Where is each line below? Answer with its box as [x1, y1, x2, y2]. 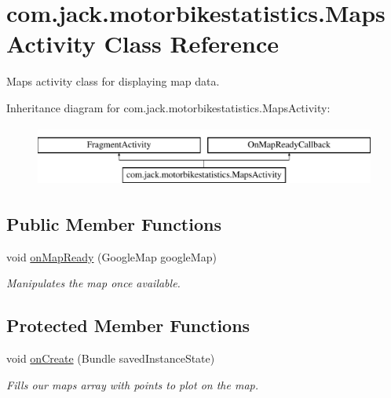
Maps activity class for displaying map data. [6, 73, 220, 89]
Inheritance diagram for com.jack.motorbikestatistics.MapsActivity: [6, 99, 331, 115]
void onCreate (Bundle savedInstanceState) [6, 350, 215, 367]
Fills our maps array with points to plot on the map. [6, 376, 259, 393]
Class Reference [104, 27, 279, 60]
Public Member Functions [6, 212, 221, 236]
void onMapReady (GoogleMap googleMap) [6, 248, 217, 265]
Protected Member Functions [6, 313, 250, 338]
